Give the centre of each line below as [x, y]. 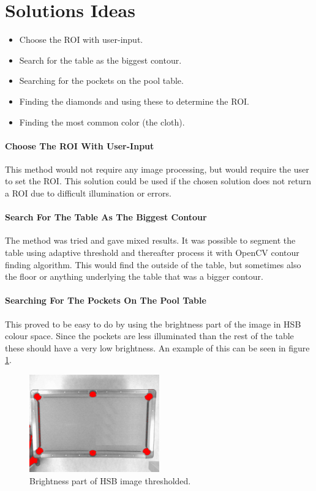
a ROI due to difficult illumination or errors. [88, 193]
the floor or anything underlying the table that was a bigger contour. [134, 276]
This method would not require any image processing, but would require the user [157, 169]
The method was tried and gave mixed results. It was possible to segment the [150, 240]
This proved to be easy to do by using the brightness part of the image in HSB [153, 324]
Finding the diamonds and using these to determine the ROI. [134, 101]
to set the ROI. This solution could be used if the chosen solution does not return [158, 181]
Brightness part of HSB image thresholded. [110, 480]
